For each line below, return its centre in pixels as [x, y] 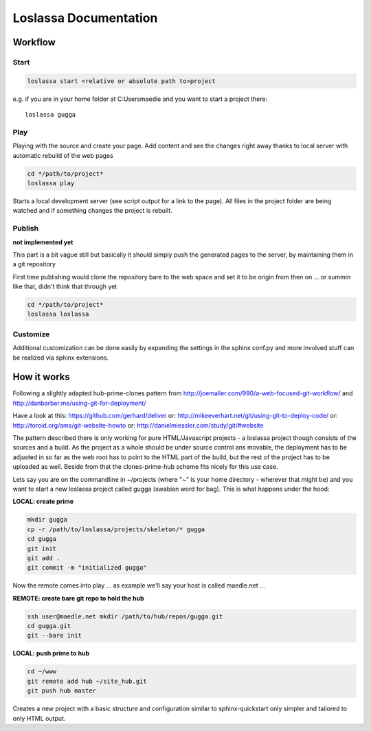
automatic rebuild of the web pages [63, 155]
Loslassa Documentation [85, 18]
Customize [31, 334]
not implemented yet [43, 242]
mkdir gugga [47, 520]
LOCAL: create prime [43, 502]
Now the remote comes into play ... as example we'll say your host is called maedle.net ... [139, 585]
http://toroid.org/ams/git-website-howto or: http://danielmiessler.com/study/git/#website [138, 425]
